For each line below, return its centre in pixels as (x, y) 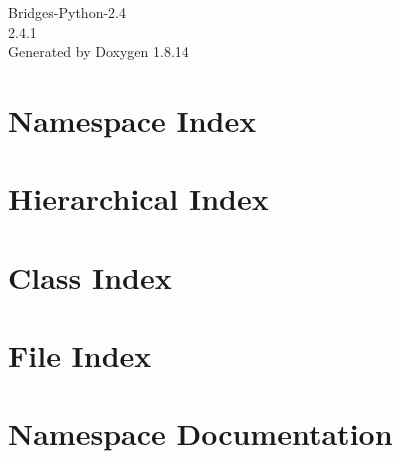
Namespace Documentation (200, 433)
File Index (80, 355)
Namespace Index (132, 119)
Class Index (90, 276)
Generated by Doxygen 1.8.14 (98, 51)
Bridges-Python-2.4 (67, 12)
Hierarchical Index (138, 198)
